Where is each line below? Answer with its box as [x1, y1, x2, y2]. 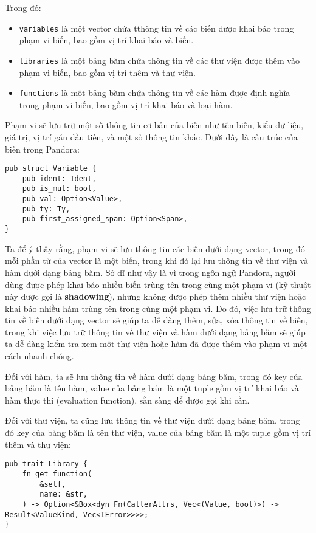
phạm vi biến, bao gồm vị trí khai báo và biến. [19, 33, 194, 46]
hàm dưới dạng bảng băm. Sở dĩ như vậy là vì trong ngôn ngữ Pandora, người [5, 266, 296, 278]
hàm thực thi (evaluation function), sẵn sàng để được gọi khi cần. [5, 393, 250, 406]
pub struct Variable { [5, 164, 97, 173]
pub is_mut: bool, [22, 184, 97, 193]
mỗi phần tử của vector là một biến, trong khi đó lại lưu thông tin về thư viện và [5, 254, 309, 267]
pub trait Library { [5, 459, 88, 469]
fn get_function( [22, 469, 92, 478]
